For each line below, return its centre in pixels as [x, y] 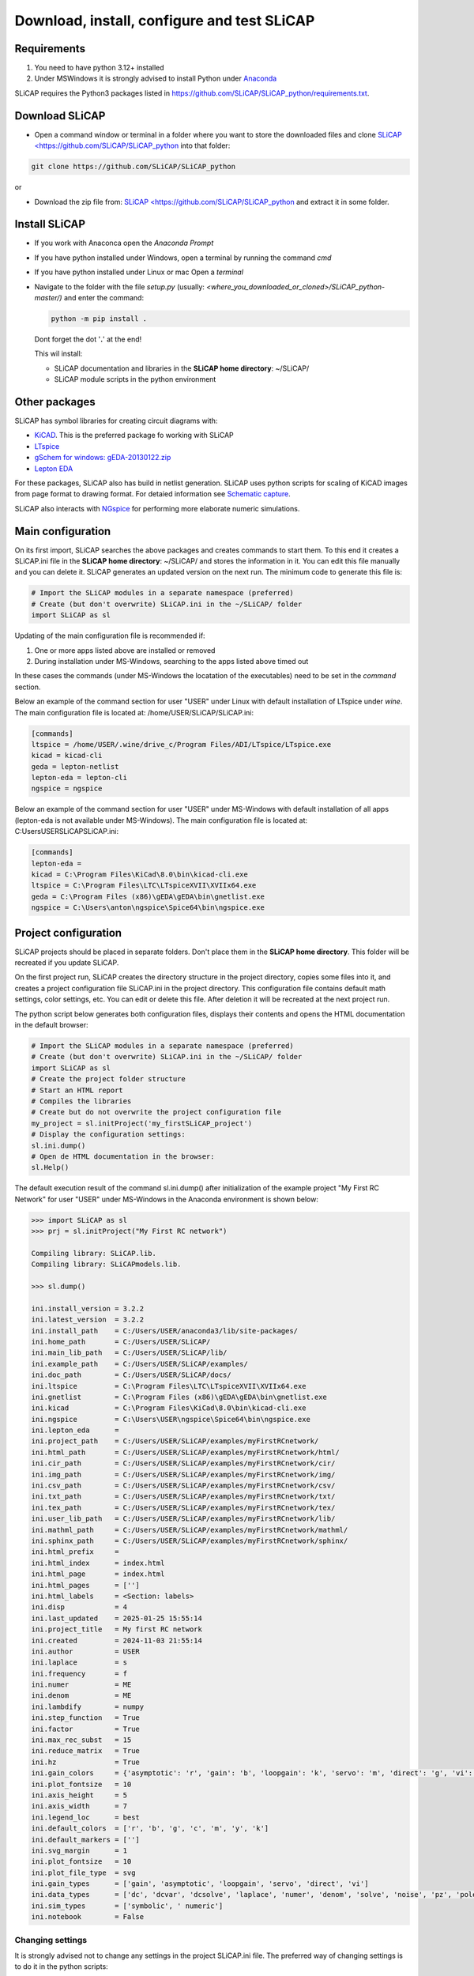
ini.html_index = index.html [98, 1563]
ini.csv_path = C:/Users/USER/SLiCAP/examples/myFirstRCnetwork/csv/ [183, 1486]
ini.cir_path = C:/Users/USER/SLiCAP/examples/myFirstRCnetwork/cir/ [183, 1463]
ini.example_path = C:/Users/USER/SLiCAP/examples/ [139, 1364]
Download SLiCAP [60, 116]
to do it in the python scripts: [61, 1967]
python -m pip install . [99, 319]
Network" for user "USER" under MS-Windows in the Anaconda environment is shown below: [167, 1199]
